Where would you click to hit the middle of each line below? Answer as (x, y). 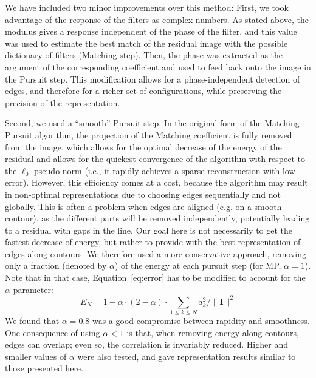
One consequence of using (53, 332)
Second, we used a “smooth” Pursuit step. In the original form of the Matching (152, 123)
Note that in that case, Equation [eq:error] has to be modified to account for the (155, 278)
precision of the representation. (63, 102)
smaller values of (36, 356)
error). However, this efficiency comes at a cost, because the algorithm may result (156, 182)
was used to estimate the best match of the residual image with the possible (146, 43)
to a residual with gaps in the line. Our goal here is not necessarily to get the (149, 230)
